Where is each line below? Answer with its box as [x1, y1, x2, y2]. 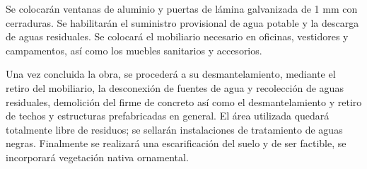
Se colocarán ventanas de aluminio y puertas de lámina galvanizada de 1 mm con [6, 1, 358, 16]
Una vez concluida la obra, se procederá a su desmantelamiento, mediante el [6, 66, 336, 81]
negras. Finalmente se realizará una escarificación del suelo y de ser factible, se [6, 136, 346, 151]
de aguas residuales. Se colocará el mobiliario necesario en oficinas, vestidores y [6, 29, 349, 44]
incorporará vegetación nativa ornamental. [6, 149, 189, 164]
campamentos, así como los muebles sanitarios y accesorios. [6, 42, 262, 57]
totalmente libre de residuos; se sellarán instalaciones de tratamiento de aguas [6, 122, 343, 136]
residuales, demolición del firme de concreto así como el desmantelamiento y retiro [6, 94, 362, 109]
